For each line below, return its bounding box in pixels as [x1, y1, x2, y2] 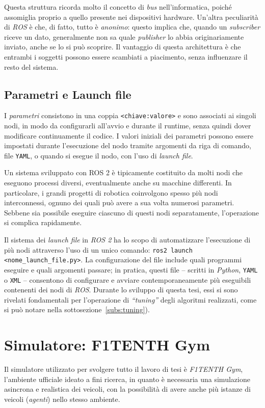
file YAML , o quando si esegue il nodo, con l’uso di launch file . [4, 150, 193, 160]
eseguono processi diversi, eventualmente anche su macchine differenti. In [4, 177, 232, 188]
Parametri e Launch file [4, 86, 131, 102]
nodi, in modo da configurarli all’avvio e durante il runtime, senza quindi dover [4, 120, 251, 131]
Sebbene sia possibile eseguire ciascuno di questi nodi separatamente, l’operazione [4, 207, 259, 217]
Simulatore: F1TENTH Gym [4, 334, 210, 355]
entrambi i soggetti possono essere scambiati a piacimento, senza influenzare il [4, 51, 248, 62]
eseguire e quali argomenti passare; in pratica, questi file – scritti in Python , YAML [4, 264, 258, 275]
